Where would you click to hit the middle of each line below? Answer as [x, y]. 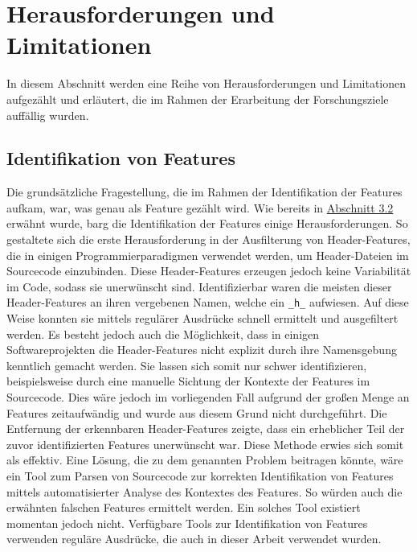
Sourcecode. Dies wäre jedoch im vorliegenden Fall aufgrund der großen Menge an [208, 397]
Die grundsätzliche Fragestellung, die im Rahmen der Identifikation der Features [204, 192]
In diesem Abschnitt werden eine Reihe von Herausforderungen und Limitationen [206, 83]
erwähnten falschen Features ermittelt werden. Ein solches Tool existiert [184, 507]
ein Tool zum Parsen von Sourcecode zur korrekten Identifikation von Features [200, 476]
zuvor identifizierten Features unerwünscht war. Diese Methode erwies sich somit [205, 444]
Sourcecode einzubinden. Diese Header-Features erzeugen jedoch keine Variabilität [209, 271]
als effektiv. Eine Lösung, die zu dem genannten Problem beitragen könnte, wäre [205, 460]
